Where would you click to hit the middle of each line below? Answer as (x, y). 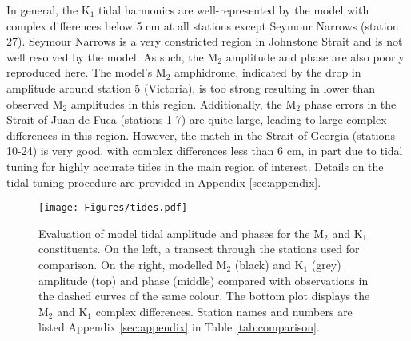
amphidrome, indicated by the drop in (268, 72)
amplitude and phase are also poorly (315, 56)
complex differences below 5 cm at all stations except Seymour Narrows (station (203, 25)
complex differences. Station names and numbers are (224, 311)
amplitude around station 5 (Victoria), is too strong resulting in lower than (191, 87)
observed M (35, 103)
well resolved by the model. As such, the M (112, 56)
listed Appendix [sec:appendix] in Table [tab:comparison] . (179, 327)
